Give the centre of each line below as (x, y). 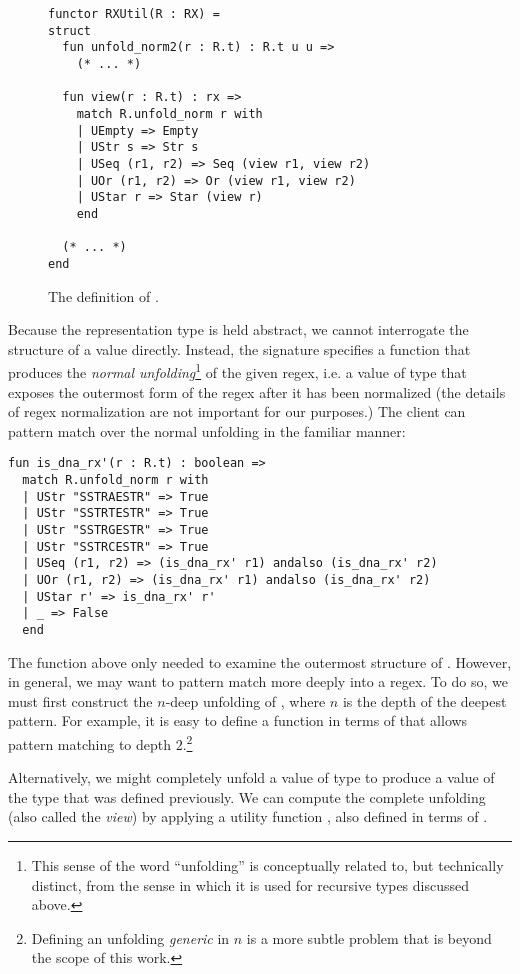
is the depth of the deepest (424, 700)
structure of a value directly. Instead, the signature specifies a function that (239, 348)
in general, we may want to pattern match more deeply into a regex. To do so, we (258, 681)
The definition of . (103, 295)
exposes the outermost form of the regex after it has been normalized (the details (257, 391)
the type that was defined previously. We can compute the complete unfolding (247, 796)
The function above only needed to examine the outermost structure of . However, (260, 661)
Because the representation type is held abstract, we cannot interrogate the (238, 329)
